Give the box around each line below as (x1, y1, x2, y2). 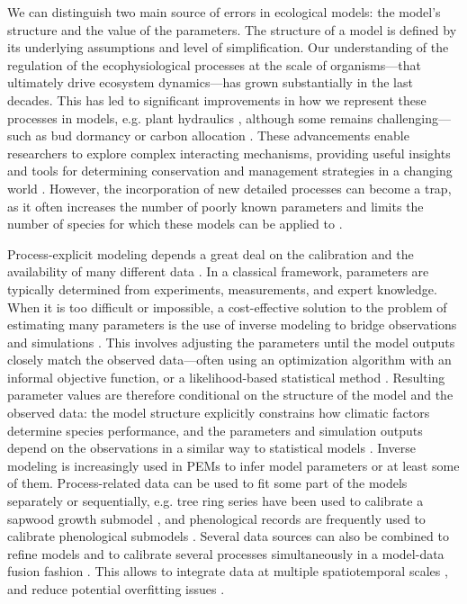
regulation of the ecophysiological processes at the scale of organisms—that (7, 55, 421, 74)
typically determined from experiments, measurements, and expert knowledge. (7, 279, 437, 298)
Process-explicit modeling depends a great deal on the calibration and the (7, 244, 414, 263)
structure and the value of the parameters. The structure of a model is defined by (7, 20, 457, 39)
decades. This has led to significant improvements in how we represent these (7, 90, 427, 109)
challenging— (376, 108, 451, 127)
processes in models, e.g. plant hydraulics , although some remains (7, 108, 373, 127)
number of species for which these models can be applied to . (7, 214, 343, 233)
